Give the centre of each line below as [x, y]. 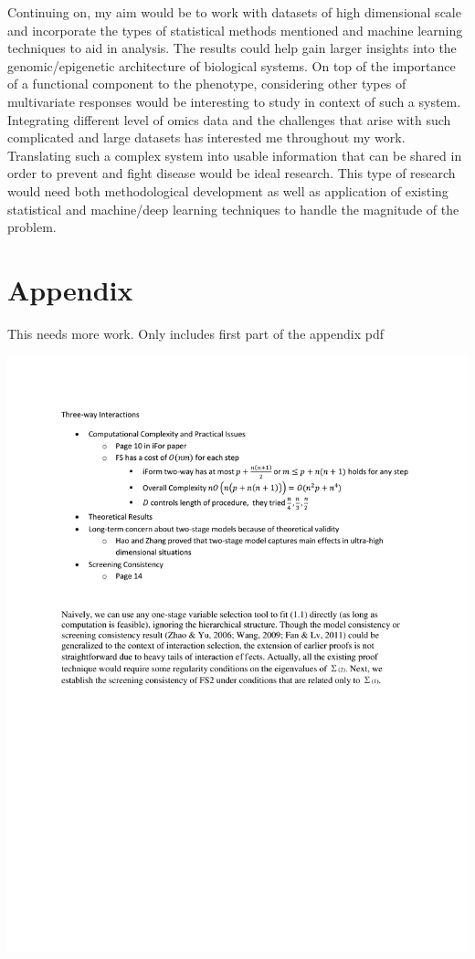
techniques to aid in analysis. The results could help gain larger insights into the [232, 48]
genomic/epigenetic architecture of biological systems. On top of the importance [232, 65]
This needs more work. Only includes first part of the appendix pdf [195, 333]
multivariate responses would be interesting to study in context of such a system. [234, 101]
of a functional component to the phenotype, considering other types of [207, 84]
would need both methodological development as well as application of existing [228, 190]
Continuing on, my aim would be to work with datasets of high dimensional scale [234, 12]
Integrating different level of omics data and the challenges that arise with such [229, 119]
